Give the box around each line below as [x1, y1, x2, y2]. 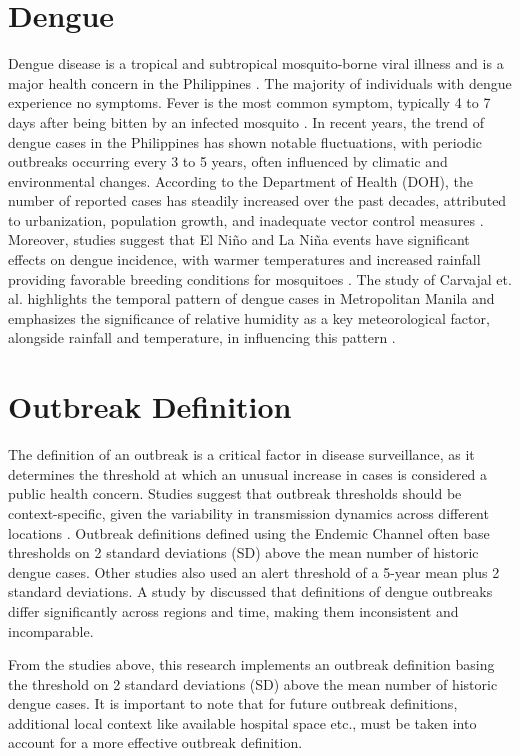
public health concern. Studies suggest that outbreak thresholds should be [8, 483, 462, 504]
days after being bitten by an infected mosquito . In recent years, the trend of [8, 111, 485, 132]
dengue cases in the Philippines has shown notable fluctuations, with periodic [8, 131, 483, 152]
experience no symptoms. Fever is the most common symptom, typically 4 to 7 [8, 92, 491, 113]
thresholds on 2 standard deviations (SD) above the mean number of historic [8, 542, 479, 563]
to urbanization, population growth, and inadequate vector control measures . [8, 209, 484, 230]
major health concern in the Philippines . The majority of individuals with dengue [8, 72, 512, 93]
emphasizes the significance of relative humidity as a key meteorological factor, [8, 307, 490, 328]
